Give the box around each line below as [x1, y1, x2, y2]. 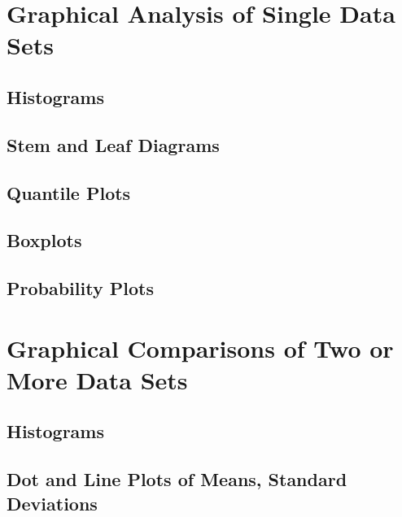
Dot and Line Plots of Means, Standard [7, 467, 347, 492]
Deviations [7, 490, 98, 515]
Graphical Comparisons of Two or [7, 331, 394, 364]
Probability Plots [7, 276, 154, 301]
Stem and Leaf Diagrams [7, 132, 220, 157]
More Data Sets [7, 363, 188, 396]
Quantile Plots [7, 180, 131, 205]
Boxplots [7, 228, 82, 253]
